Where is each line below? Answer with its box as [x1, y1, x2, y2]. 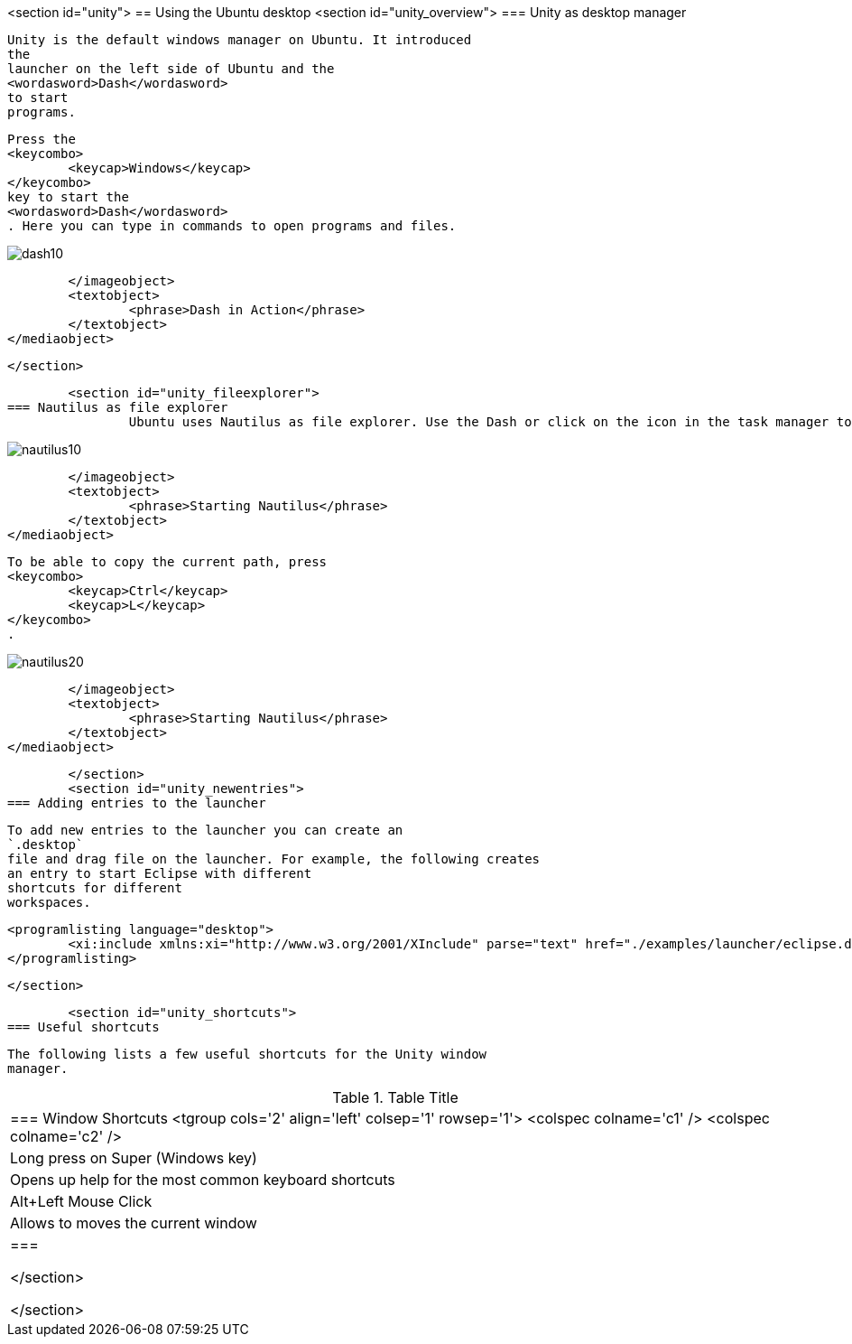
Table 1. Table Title [332, 1088, 458, 1106]
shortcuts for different [7, 881, 182, 895]
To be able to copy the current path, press [7, 555, 328, 569]
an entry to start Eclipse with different [7, 866, 312, 881]
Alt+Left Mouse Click [10, 1192, 153, 1210]
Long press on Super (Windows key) [10, 1149, 257, 1167]
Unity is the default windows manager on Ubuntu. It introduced [7, 33, 472, 47]
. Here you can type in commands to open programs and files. [7, 219, 457, 233]
